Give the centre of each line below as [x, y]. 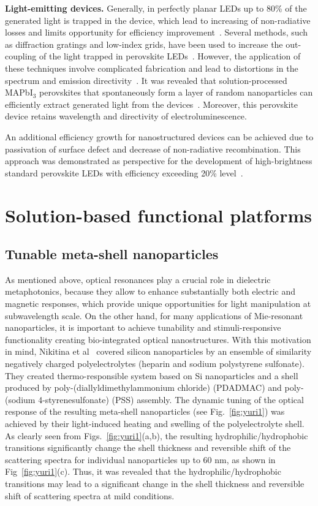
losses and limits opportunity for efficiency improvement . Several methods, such [157, 32]
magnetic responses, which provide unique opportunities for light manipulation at [158, 304]
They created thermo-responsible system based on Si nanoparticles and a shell [152, 375]
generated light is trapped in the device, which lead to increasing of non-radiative [158, 20]
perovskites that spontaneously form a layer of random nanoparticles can [176, 92]
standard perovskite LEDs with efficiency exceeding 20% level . [124, 172]
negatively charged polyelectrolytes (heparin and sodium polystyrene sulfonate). [155, 364]
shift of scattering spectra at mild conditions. [90, 495]
